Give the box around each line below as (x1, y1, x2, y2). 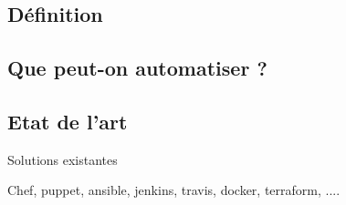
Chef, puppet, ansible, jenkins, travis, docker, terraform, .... (7, 180, 341, 200)
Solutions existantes (7, 149, 118, 169)
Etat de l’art (7, 107, 128, 135)
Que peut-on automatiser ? (7, 54, 267, 82)
